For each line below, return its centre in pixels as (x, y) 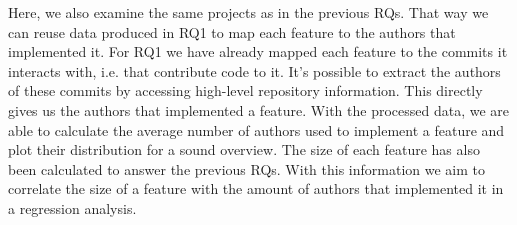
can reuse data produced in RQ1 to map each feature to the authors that (232, 31)
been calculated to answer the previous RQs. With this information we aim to (246, 168)
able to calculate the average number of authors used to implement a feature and (256, 129)
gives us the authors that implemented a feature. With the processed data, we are (259, 109)
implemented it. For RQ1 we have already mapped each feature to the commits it (258, 51)
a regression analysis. (72, 207)
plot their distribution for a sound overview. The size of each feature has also (244, 149)
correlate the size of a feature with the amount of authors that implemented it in (256, 188)
